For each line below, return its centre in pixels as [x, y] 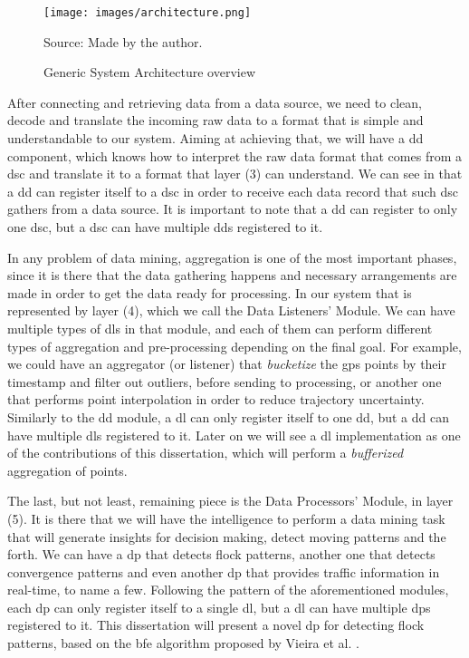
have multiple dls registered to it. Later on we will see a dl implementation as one [234, 435]
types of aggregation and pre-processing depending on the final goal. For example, [234, 346]
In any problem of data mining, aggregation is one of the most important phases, [232, 257]
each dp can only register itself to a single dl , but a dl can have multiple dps [219, 607]
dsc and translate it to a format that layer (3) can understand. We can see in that [235, 174]
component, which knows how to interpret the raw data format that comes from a [234, 155]
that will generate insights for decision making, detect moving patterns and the [227, 536]
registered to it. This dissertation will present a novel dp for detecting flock [216, 625]
